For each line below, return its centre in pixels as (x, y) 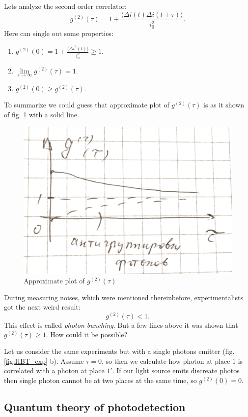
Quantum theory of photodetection (95, 406)
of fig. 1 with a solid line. (41, 114)
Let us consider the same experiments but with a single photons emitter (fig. (119, 351)
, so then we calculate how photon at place (166, 361)
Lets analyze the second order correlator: (65, 6)
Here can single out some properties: (59, 33)
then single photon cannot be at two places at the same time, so (100, 380)
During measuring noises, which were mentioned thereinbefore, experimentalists (124, 297)
